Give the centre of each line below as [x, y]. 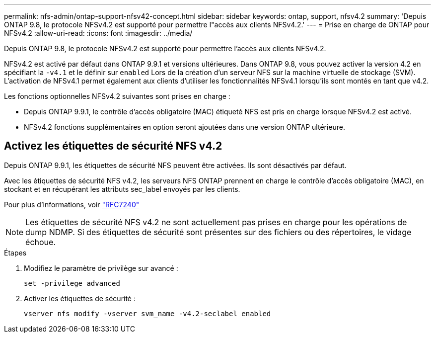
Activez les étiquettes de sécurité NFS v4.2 [113, 146]
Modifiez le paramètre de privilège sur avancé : [101, 268]
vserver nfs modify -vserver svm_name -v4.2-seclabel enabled [147, 313]
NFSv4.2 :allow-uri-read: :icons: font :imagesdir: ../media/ [98, 33]
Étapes [15, 253]
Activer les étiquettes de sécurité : [80, 298]
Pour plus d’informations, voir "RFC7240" [72, 204]
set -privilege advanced [72, 283]
